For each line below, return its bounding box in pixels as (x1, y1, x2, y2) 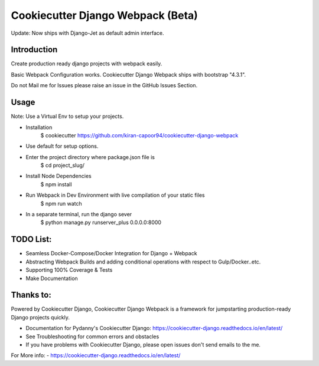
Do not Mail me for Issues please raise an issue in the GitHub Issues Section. (11, 82, 198, 89)
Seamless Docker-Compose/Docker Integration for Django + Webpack (25, 250, 197, 257)
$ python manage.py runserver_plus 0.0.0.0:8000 (40, 219, 162, 226)
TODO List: (11, 235, 52, 245)
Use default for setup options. (25, 143, 99, 150)
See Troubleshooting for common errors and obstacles (25, 333, 159, 340)
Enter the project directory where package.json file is (25, 153, 155, 160)
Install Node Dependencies (25, 173, 92, 180)
